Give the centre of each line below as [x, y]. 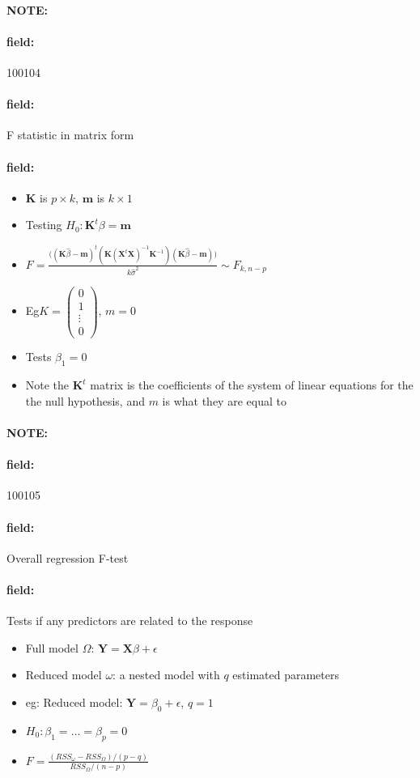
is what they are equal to [224, 400]
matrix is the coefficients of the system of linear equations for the [252, 385]
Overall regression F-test [68, 557]
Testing [44, 225]
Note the [47, 385]
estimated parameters [286, 675]
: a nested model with [166, 675]
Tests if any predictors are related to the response [130, 621]
